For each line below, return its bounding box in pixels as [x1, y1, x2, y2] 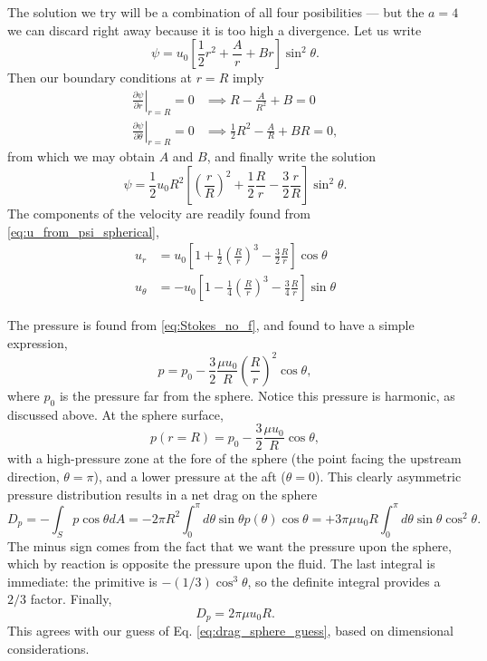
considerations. [7, 638, 90, 657]
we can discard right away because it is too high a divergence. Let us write [7, 20, 422, 39]
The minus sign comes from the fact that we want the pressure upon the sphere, [7, 536, 452, 555]
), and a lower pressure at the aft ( [93, 467, 286, 486]
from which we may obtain [7, 147, 155, 166]
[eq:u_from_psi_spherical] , [7, 221, 159, 240]
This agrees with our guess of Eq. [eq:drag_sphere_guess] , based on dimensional [7, 621, 454, 640]
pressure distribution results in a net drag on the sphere [7, 484, 318, 503]
